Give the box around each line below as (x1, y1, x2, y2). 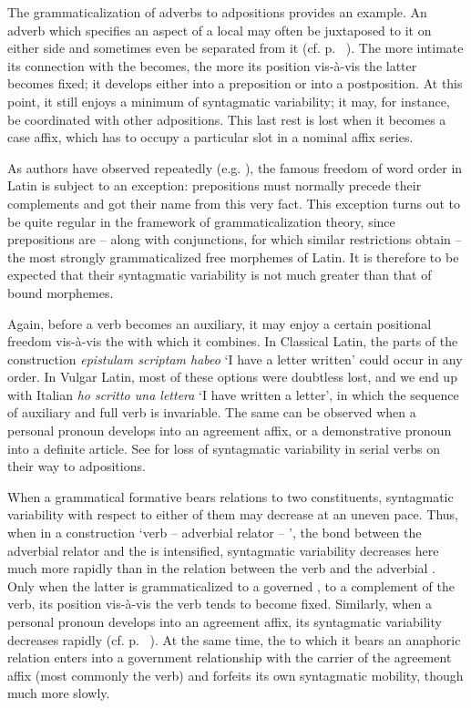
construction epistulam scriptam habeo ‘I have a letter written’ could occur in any (7, 349, 463, 368)
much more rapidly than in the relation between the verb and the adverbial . (7, 559, 435, 578)
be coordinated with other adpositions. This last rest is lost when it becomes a (7, 109, 446, 128)
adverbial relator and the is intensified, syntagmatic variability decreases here (7, 540, 439, 559)
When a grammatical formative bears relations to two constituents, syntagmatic (7, 487, 454, 506)
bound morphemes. (7, 282, 114, 302)
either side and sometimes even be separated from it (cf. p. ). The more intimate (7, 38, 464, 57)
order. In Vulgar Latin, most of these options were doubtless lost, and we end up (7, 367, 457, 386)
